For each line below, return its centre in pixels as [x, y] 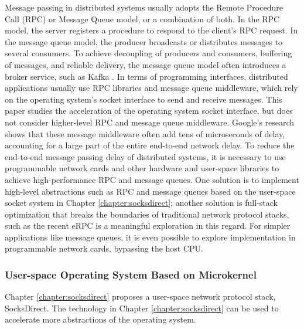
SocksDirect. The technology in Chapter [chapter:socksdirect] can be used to [142, 308]
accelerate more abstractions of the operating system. [100, 319]
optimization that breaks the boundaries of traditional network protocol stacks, [147, 214]
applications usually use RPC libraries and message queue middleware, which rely [151, 88]
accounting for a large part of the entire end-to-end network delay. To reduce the [150, 145]
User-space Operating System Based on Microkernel [131, 274]
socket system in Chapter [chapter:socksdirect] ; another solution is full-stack [141, 203]
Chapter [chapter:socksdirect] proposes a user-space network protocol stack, [140, 296]
